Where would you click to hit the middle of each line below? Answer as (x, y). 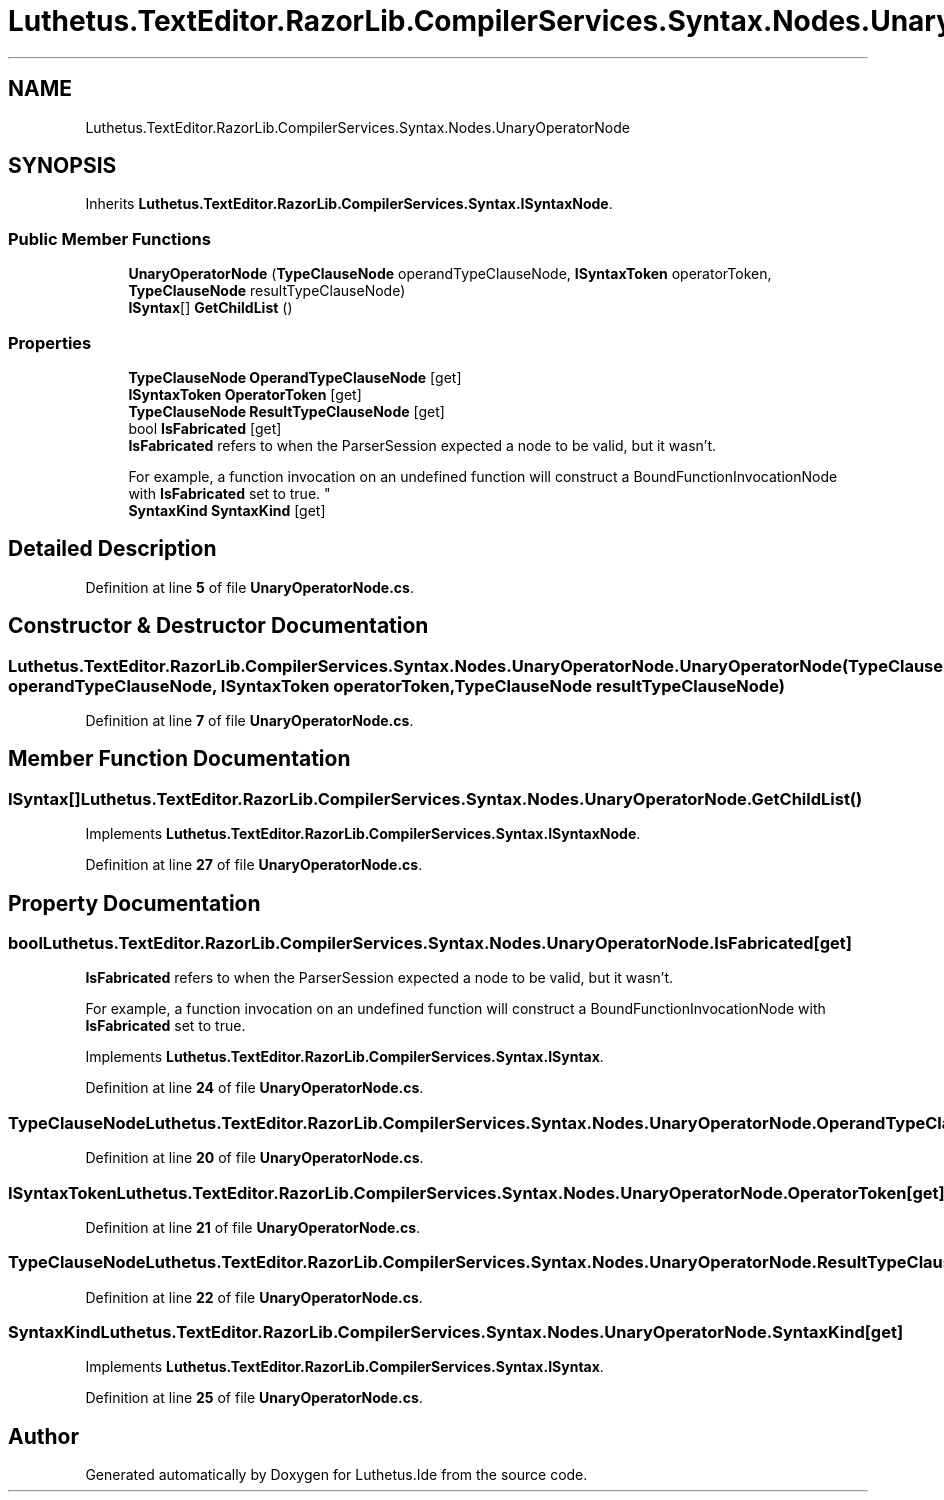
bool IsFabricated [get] (205, 428)
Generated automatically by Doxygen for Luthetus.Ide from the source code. (336, 1475)
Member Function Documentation (179, 759)
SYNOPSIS (62, 166)
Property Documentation (134, 903)
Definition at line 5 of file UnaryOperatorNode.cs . (249, 587)
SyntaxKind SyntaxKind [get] (227, 510)
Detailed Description (112, 549)
